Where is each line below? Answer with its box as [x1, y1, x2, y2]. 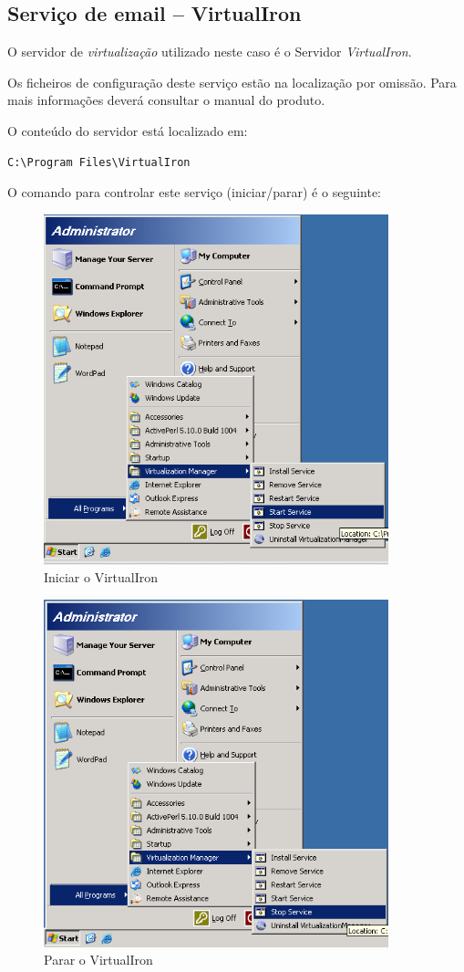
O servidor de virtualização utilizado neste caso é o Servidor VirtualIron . [7, 42, 412, 61]
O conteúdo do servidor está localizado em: [7, 120, 248, 140]
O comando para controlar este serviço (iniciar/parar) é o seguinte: [7, 183, 381, 202]
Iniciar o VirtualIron [44, 568, 158, 587]
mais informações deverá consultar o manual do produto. [7, 90, 325, 110]
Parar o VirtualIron [44, 950, 153, 969]
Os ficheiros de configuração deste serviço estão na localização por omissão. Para [7, 72, 457, 91]
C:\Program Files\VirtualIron [7, 155, 191, 169]
